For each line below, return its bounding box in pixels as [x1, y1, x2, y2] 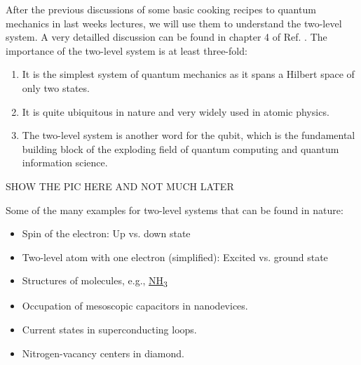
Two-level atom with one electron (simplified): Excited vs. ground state [22, 249, 328, 264]
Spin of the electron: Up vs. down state [22, 226, 191, 241]
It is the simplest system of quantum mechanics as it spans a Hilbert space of [22, 67, 355, 81]
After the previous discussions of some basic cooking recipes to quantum [6, 2, 316, 16]
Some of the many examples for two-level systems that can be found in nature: [6, 202, 343, 217]
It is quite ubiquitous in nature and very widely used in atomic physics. [22, 104, 329, 119]
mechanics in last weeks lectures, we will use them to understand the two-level [6, 15, 342, 30]
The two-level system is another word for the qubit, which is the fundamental [22, 128, 355, 142]
